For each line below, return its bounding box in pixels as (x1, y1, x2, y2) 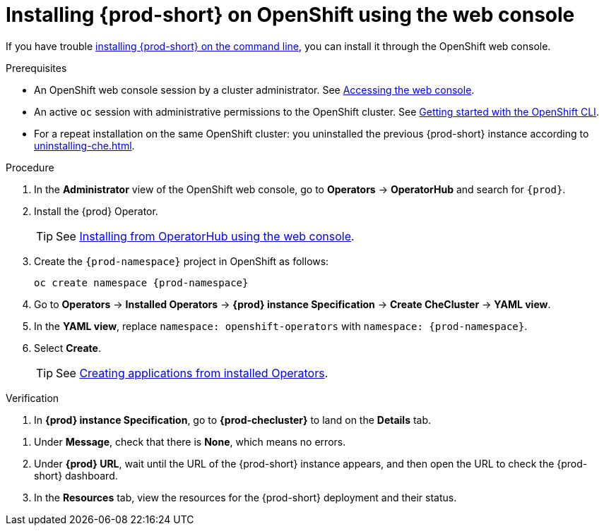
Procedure (6, 161, 54, 173)
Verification (6, 391, 59, 404)
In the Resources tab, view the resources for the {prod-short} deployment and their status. (34, 491, 457, 503)
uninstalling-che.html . (34, 139, 135, 152)
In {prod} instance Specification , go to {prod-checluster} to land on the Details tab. (34, 413, 432, 426)
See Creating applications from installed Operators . (56, 365, 328, 380)
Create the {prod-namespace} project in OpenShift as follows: (34, 255, 329, 267)
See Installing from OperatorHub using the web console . (56, 228, 355, 243)
